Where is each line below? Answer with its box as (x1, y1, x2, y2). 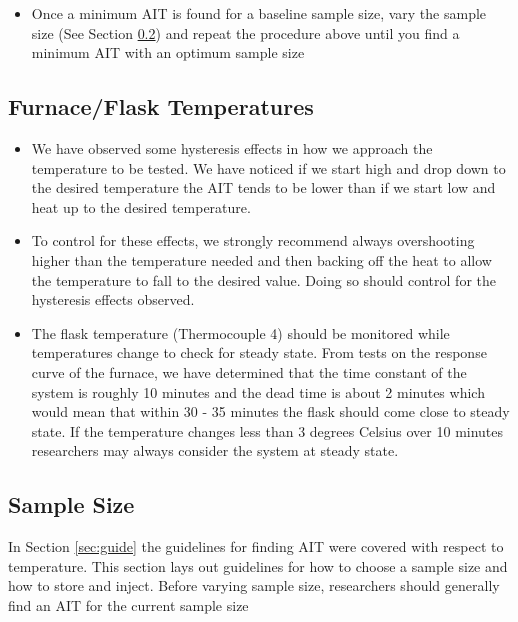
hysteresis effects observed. (31, 289, 195, 310)
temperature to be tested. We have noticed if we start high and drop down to (31, 157, 506, 178)
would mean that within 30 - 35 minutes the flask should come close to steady (31, 401, 510, 422)
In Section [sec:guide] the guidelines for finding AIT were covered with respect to (8, 536, 504, 557)
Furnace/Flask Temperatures (8, 91, 314, 122)
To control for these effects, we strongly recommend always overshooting (31, 230, 475, 251)
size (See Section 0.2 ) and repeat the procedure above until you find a (31, 22, 460, 43)
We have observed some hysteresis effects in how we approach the (31, 137, 433, 158)
